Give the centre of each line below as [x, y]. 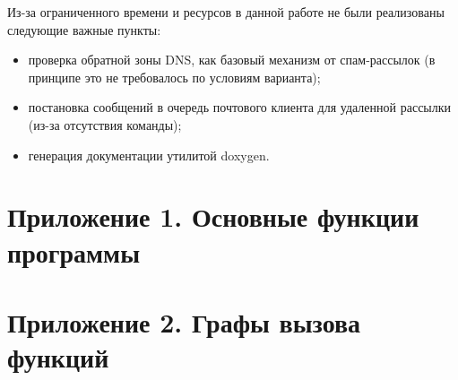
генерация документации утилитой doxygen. [149, 155]
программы [73, 251]
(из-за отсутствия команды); [105, 124]
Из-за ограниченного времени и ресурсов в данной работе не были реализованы [226, 12]
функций [58, 357]
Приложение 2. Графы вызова [184, 321]
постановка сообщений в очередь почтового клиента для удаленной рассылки [240, 107]
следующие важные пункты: [84, 29]
